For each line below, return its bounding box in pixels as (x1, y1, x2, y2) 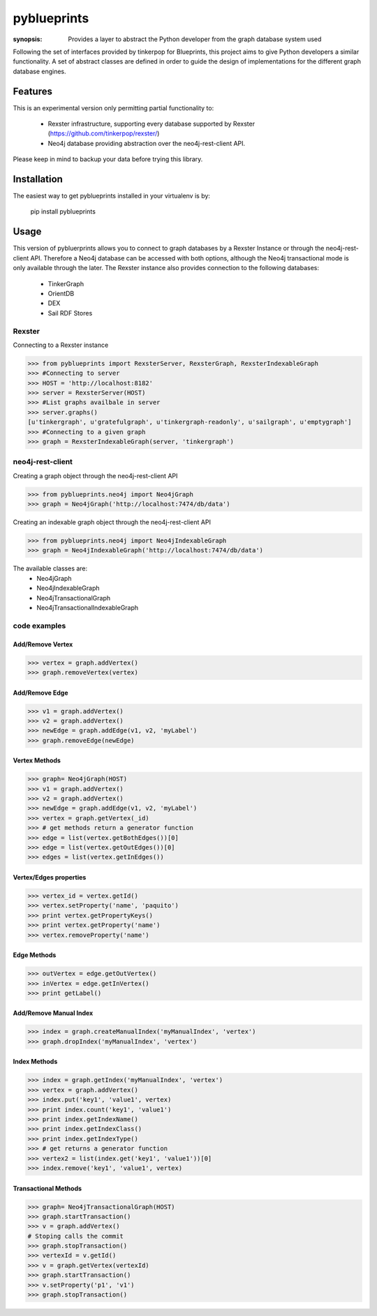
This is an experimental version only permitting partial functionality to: (13, 103, 214, 112)
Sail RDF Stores (47, 309, 93, 317)
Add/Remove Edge (13, 688, 68, 697)
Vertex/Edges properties (13, 873, 87, 881)
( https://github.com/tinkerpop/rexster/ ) (47, 129, 160, 138)
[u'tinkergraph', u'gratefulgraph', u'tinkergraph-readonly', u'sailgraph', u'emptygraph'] (27, 418, 352, 426)
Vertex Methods (13, 756, 61, 764)
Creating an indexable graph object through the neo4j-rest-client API (13, 518, 211, 526)
